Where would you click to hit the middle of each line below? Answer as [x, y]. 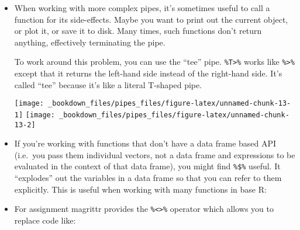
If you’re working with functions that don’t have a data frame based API [145, 143]
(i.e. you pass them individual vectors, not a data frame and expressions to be [155, 154]
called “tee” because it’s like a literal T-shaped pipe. [108, 84]
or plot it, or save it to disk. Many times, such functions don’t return [138, 31]
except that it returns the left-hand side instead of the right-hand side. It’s [148, 73]
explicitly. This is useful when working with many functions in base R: [140, 189]
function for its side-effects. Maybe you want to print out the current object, [151, 19]
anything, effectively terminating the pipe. [90, 42]
